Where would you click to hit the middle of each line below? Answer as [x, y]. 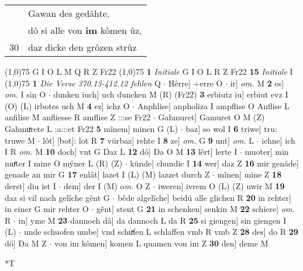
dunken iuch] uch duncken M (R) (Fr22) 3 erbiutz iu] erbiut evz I [171, 94]
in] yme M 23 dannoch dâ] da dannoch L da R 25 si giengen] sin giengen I [152, 220]
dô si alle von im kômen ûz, [85, 30]
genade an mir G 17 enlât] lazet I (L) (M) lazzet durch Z [107, 174]
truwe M [20, 140]
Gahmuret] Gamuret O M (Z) [211, 117]
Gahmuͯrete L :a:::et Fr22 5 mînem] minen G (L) [92, 128]
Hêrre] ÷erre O [196, 83]
